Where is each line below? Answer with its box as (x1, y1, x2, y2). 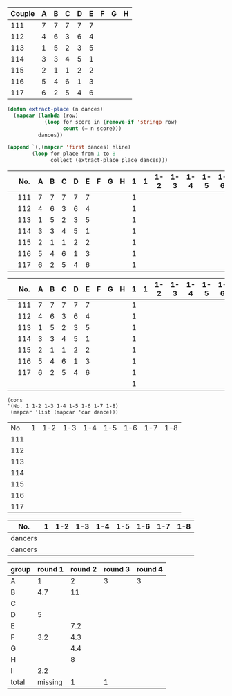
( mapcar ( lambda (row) (13, 112, 79, 119)
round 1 (37, 565, 64, 574)
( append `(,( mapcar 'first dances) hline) (7, 144, 131, 151)
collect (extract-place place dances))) (50, 157, 168, 164)
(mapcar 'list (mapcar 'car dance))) (10, 409, 119, 416)
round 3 (103, 565, 130, 574)
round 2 (70, 565, 97, 574)
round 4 (136, 565, 164, 574)
